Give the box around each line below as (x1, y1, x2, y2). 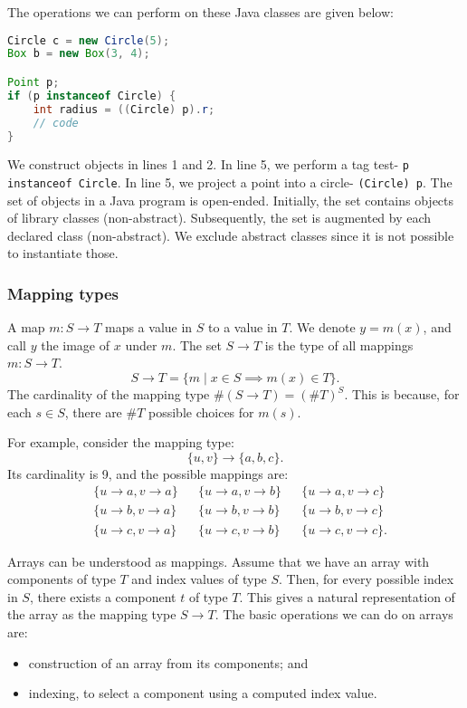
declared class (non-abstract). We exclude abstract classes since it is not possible (7, 225, 454, 244)
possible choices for (148, 402, 254, 421)
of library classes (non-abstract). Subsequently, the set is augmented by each (7, 208, 432, 227)
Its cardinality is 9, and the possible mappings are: (7, 464, 289, 483)
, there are (64, 402, 122, 421)
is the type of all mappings (264, 335, 414, 354)
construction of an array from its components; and (28, 653, 309, 672)
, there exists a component (29, 587, 176, 606)
